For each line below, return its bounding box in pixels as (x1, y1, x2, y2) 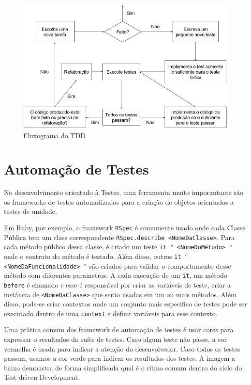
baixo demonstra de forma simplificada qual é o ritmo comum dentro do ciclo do (4, 362, 242, 372)
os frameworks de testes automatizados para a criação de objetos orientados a (4, 196, 234, 207)
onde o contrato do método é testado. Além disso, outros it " (4, 251, 188, 261)
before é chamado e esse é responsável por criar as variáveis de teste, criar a (4, 279, 231, 289)
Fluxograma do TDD (23, 130, 86, 141)
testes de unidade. (4, 206, 57, 216)
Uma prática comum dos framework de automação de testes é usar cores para (4, 324, 234, 335)
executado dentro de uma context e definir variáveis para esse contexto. (4, 308, 218, 318)
